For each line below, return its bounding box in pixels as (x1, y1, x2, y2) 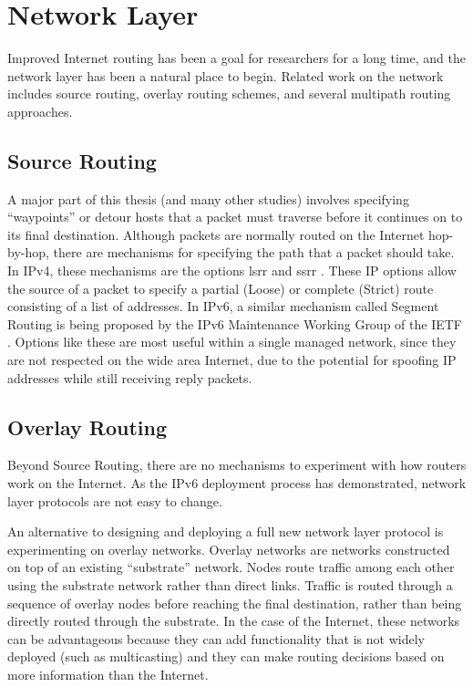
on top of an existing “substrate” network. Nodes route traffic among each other (7, 557, 455, 577)
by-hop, (7, 243, 49, 262)
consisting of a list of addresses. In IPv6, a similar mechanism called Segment (7, 297, 439, 316)
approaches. (7, 101, 73, 120)
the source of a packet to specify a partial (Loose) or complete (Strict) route (7, 278, 434, 297)
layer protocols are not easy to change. (7, 491, 222, 510)
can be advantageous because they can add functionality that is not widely (7, 629, 425, 648)
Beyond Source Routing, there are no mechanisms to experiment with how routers (7, 455, 467, 474)
